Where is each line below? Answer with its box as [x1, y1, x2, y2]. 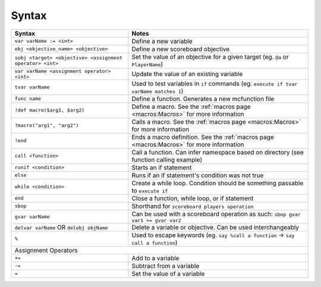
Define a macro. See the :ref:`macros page [131, 102, 251, 111]
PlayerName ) [131, 60, 163, 68]
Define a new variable [131, 37, 193, 45]
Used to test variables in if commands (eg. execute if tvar [131, 79, 298, 87]
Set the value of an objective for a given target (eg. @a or [131, 52, 289, 61]
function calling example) [131, 155, 203, 163]
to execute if [131, 186, 168, 194]
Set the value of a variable [131, 269, 205, 277]
